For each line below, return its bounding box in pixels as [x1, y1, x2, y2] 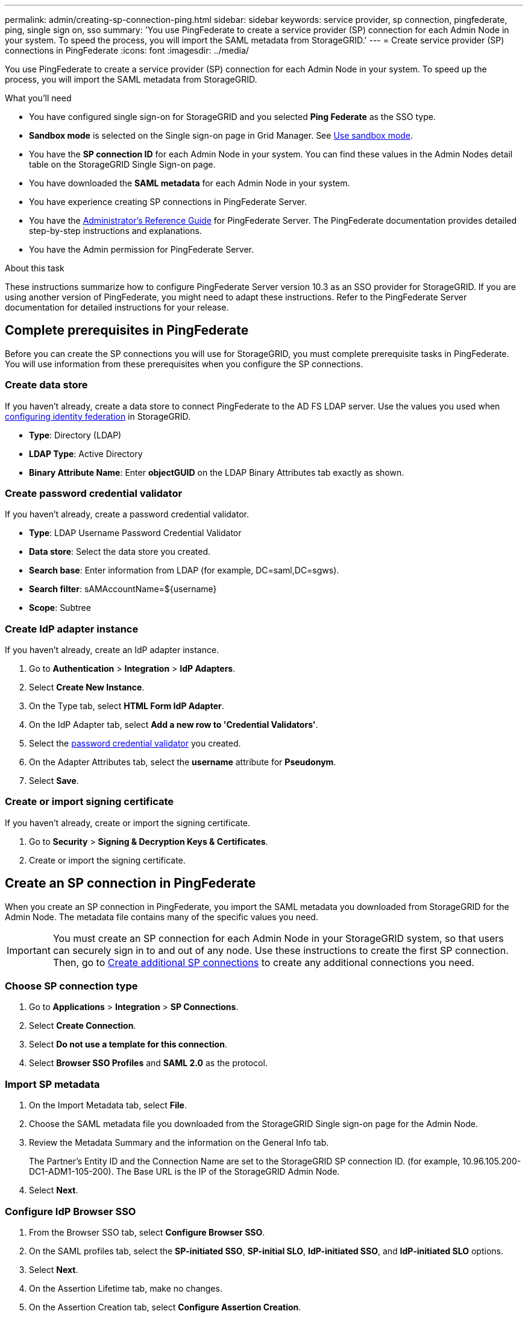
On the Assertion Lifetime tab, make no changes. [29, 1283, 222, 1293]
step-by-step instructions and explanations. [29, 226, 202, 236]
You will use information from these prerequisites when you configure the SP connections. [5, 358, 363, 369]
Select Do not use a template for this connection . [29, 1039, 227, 1050]
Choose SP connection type [5, 980, 138, 993]
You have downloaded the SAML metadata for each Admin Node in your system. [29, 178, 350, 188]
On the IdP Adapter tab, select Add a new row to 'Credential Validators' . [29, 719, 318, 730]
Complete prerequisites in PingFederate [5, 323, 249, 338]
